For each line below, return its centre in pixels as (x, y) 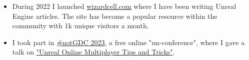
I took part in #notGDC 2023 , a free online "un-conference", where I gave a (128, 42)
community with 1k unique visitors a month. (80, 26)
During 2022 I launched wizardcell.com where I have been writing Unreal (124, 6)
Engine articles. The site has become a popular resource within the (115, 16)
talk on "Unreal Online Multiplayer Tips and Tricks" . (93, 52)
